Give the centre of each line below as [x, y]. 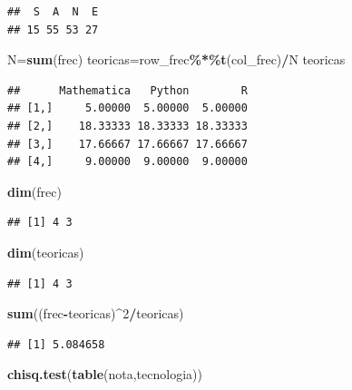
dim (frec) [34, 191]
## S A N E [53, 12]
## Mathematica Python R [127, 90]
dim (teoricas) [46, 252]
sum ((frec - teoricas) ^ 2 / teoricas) [96, 313]
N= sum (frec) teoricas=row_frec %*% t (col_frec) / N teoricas [176, 59]
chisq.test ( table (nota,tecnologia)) [105, 374]
